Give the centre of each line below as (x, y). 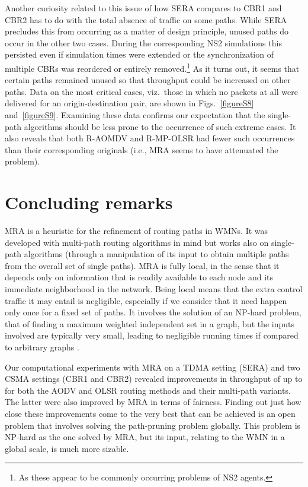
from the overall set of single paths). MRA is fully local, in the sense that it (142, 265)
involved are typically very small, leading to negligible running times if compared (152, 335)
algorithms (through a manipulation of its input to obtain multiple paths (156, 254)
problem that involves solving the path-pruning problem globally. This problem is (153, 425)
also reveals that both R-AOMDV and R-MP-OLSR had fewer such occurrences (150, 138)
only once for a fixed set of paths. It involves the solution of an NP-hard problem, (153, 312)
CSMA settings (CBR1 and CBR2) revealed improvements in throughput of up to (154, 379)
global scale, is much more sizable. (67, 448)
